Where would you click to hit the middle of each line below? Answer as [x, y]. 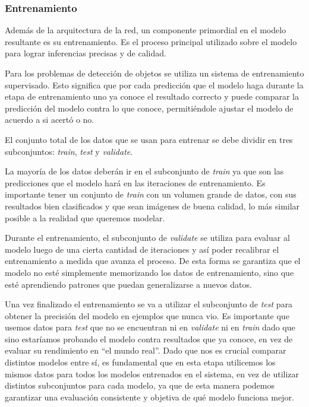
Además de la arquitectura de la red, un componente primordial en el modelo [146, 30]
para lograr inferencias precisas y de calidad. [86, 53]
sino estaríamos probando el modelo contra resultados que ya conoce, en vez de [149, 338]
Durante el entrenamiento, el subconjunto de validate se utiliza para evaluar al [147, 238]
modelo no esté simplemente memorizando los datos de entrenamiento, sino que [149, 272]
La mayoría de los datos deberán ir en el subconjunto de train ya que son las [144, 171]
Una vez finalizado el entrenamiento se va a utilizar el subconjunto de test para [149, 304]
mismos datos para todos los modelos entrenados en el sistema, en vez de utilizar [152, 373]
